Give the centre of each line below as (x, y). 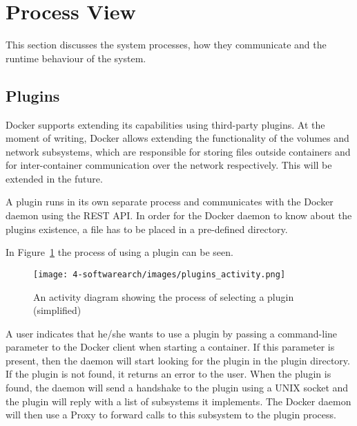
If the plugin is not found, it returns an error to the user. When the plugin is (168, 374)
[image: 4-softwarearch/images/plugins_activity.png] (160, 274)
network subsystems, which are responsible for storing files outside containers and (178, 151)
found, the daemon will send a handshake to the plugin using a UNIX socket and (177, 388)
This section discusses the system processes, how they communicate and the (166, 45)
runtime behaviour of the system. (76, 58)
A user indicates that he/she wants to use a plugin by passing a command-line (172, 333)
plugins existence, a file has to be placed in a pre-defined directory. (147, 229)
